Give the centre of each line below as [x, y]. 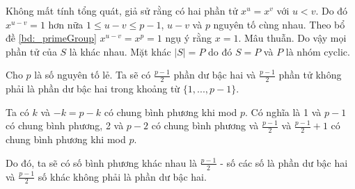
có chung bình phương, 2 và [65, 125]
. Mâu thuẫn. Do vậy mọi [292, 38]
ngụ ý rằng [189, 38]
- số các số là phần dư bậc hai [284, 162]
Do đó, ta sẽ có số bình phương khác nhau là [101, 162]
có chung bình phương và [205, 125]
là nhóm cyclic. [318, 51]
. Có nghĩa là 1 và [283, 112]
